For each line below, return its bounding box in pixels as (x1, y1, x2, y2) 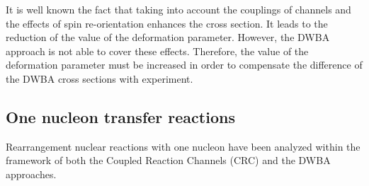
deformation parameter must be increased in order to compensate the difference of (6, 57, 363, 72)
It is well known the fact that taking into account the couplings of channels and (6, 2, 351, 16)
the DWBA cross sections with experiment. (6, 71, 193, 86)
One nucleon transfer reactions (6, 105, 235, 127)
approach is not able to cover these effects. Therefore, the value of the (6, 43, 309, 58)
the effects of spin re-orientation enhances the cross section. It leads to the (6, 16, 328, 30)
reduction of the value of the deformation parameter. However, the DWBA (6, 30, 330, 45)
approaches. (6, 166, 57, 181)
